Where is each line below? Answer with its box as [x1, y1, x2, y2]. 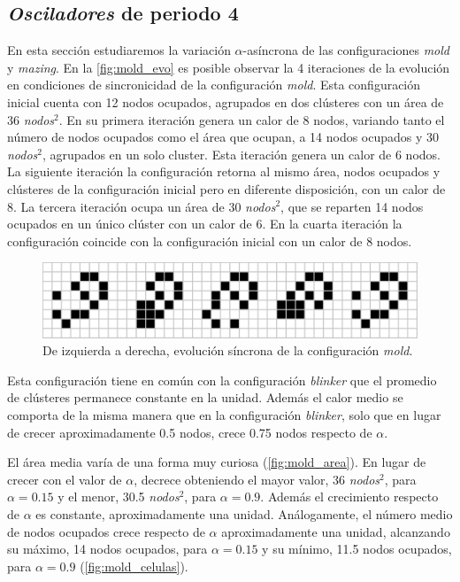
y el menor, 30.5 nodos [57, 487, 180, 506]
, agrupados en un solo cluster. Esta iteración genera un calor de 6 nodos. [42, 144, 441, 163]
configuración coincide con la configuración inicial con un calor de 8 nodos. [7, 231, 412, 250]
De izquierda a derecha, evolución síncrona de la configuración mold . [42, 341, 413, 360]
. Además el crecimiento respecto [260, 487, 439, 506]
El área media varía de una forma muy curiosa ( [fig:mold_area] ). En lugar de [7, 453, 426, 471]
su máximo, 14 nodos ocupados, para [7, 539, 208, 558]
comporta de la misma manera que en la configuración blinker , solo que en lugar [7, 406, 441, 423]
